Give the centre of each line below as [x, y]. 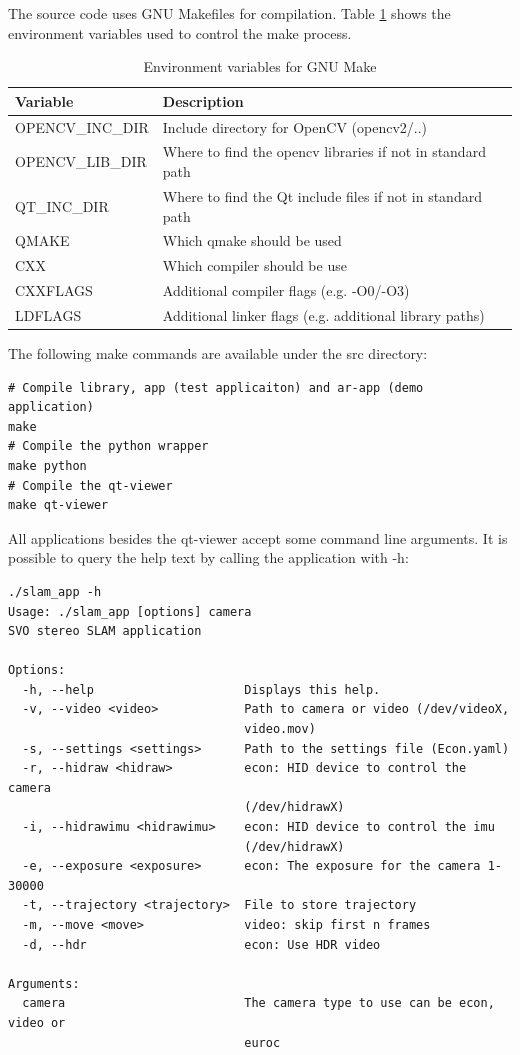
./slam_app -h [55, 591]
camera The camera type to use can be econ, [258, 1003]
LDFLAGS [48, 314]
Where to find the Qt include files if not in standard [322, 195]
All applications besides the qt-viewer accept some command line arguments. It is [258, 537]
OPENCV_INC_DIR [82, 126]
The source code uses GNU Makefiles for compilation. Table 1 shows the [229, 13]
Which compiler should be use [254, 265]
